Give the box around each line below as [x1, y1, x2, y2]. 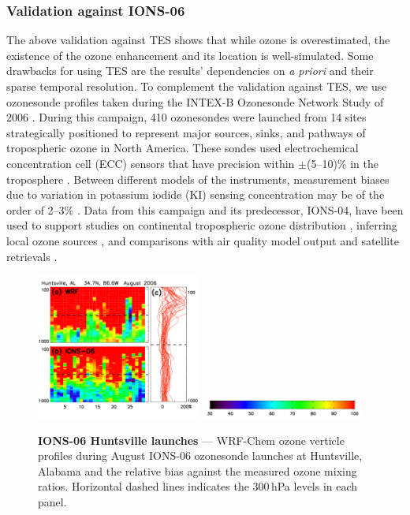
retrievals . [6, 248, 58, 264]
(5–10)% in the [306, 155, 378, 171]
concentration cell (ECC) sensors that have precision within [6, 155, 295, 171]
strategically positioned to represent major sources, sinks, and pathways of [6, 124, 366, 140]
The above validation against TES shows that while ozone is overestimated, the [6, 32, 390, 48]
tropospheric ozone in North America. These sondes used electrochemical [6, 140, 359, 156]
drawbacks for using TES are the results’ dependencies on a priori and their [6, 62, 374, 79]
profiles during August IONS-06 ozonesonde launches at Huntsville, [38, 447, 363, 464]
